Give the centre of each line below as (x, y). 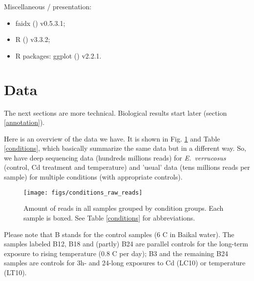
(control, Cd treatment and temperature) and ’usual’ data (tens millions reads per (127, 167)
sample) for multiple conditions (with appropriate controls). (93, 177)
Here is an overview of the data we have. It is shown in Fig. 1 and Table (112, 138)
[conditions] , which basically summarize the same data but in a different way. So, (125, 148)
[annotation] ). (24, 122)
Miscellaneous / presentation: (48, 6)
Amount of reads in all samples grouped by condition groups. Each (124, 208)
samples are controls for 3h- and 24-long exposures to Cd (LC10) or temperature (125, 263)
